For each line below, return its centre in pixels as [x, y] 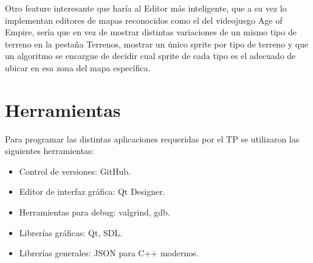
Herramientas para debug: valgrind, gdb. [95, 212]
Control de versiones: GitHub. [75, 171]
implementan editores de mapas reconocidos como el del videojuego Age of [144, 20]
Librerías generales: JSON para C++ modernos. [109, 253]
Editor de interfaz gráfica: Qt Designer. [92, 191]
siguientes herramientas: [50, 151]
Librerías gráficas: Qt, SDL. [71, 232]
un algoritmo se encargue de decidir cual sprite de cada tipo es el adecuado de [150, 56]
